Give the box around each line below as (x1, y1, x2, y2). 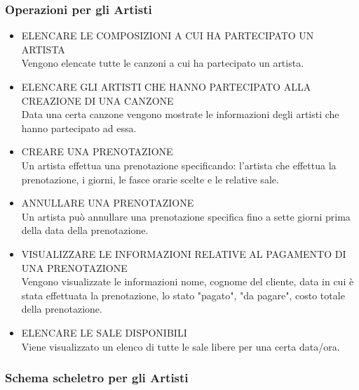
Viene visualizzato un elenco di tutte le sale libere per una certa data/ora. (21, 339, 340, 353)
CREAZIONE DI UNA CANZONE (21, 93, 174, 108)
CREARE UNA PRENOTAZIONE (21, 144, 173, 159)
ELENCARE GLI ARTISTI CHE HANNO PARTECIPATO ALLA (21, 79, 311, 93)
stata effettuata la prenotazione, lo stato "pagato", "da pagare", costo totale (21, 287, 345, 302)
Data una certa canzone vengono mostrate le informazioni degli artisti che (21, 107, 339, 122)
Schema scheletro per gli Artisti (5, 369, 189, 386)
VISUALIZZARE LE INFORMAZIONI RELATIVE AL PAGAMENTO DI (21, 246, 346, 261)
